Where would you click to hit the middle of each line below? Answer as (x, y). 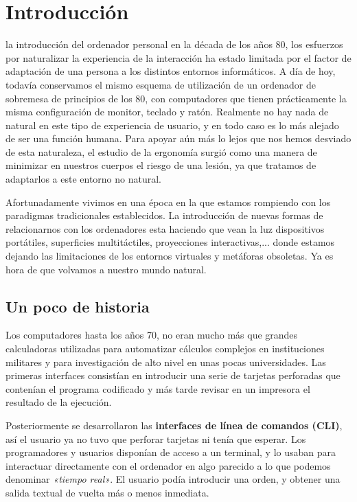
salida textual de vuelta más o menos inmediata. (107, 492)
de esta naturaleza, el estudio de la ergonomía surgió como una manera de (161, 151)
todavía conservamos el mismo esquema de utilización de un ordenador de (161, 84)
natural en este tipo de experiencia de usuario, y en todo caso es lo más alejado (172, 125)
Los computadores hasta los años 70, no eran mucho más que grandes (152, 335)
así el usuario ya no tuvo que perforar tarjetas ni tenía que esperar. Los (156, 438)
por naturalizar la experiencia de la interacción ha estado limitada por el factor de (178, 57)
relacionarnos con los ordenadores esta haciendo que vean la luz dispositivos (165, 228)
